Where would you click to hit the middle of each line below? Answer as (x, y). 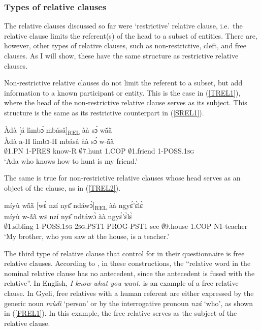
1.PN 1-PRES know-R (42, 151)
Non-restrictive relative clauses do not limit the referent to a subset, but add (123, 83)
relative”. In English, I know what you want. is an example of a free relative (121, 283)
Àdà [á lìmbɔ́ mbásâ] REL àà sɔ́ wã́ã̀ (58, 130)
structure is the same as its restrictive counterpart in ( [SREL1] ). (104, 112)
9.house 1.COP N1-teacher (206, 226)
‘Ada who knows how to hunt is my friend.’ (71, 160)
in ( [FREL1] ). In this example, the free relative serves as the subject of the (121, 313)
